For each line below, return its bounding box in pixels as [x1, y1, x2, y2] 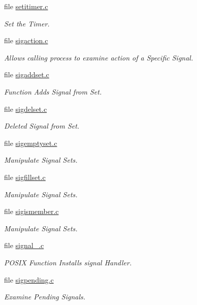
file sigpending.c [4, 274, 54, 285]
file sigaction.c [4, 35, 48, 46]
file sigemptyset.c [4, 137, 57, 148]
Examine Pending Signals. [4, 291, 86, 302]
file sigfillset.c [4, 171, 46, 182]
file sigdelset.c [4, 103, 47, 114]
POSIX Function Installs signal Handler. [4, 257, 132, 267]
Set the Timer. [4, 18, 50, 28]
